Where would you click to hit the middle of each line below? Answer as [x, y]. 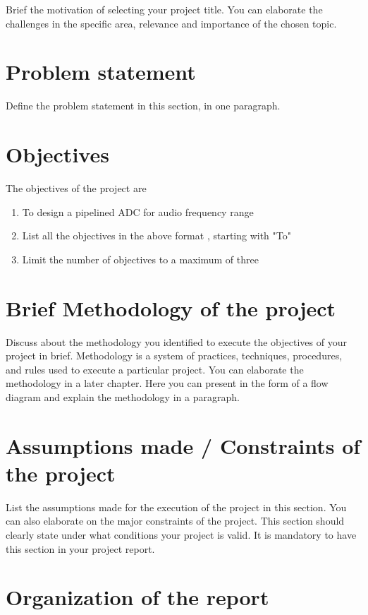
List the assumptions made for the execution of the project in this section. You [176, 507]
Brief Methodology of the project [171, 307]
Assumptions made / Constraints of [183, 445]
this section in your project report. [80, 548]
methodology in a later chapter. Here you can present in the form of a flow [167, 383]
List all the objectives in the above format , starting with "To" [157, 235]
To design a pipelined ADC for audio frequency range [138, 211]
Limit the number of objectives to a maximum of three [140, 259]
